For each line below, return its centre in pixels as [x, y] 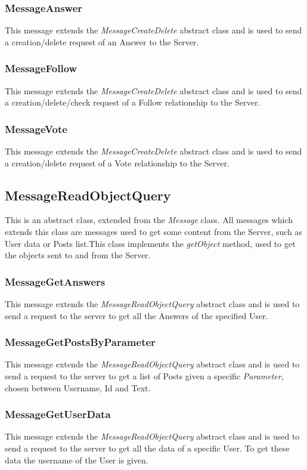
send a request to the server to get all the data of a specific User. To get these [147, 448]
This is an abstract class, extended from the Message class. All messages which [149, 220]
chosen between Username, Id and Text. [78, 387]
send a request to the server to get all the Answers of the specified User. [137, 315]
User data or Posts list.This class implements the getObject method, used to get [150, 243]
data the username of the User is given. [77, 460]
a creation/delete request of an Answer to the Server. [102, 41]
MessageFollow [41, 68]
